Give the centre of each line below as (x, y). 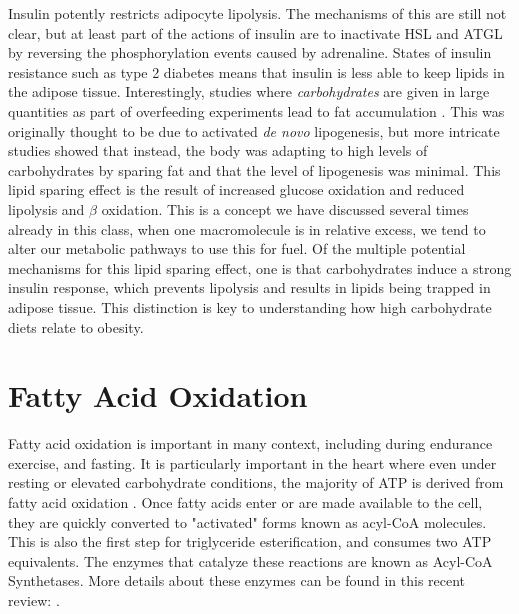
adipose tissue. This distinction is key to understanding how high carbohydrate (250, 306)
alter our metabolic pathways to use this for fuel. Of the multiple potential (237, 248)
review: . (34, 599)
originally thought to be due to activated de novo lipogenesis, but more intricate (254, 130)
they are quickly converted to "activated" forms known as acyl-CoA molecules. (247, 521)
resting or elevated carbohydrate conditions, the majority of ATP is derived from (256, 482)
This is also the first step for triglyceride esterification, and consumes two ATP (250, 541)
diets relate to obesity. (76, 326)
